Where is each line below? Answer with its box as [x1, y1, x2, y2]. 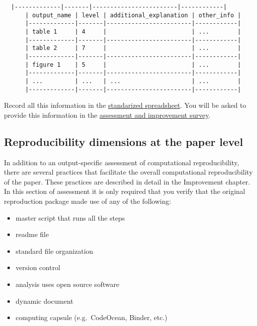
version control [15, 262, 60, 273]
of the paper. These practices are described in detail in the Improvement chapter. [4, 176, 250, 186]
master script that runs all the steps [15, 212, 125, 223]
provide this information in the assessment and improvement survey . [4, 109, 211, 120]
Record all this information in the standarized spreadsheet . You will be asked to [4, 100, 246, 110]
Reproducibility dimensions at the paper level [4, 134, 243, 149]
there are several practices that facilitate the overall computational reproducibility [4, 167, 253, 177]
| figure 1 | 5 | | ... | [25, 61, 241, 68]
